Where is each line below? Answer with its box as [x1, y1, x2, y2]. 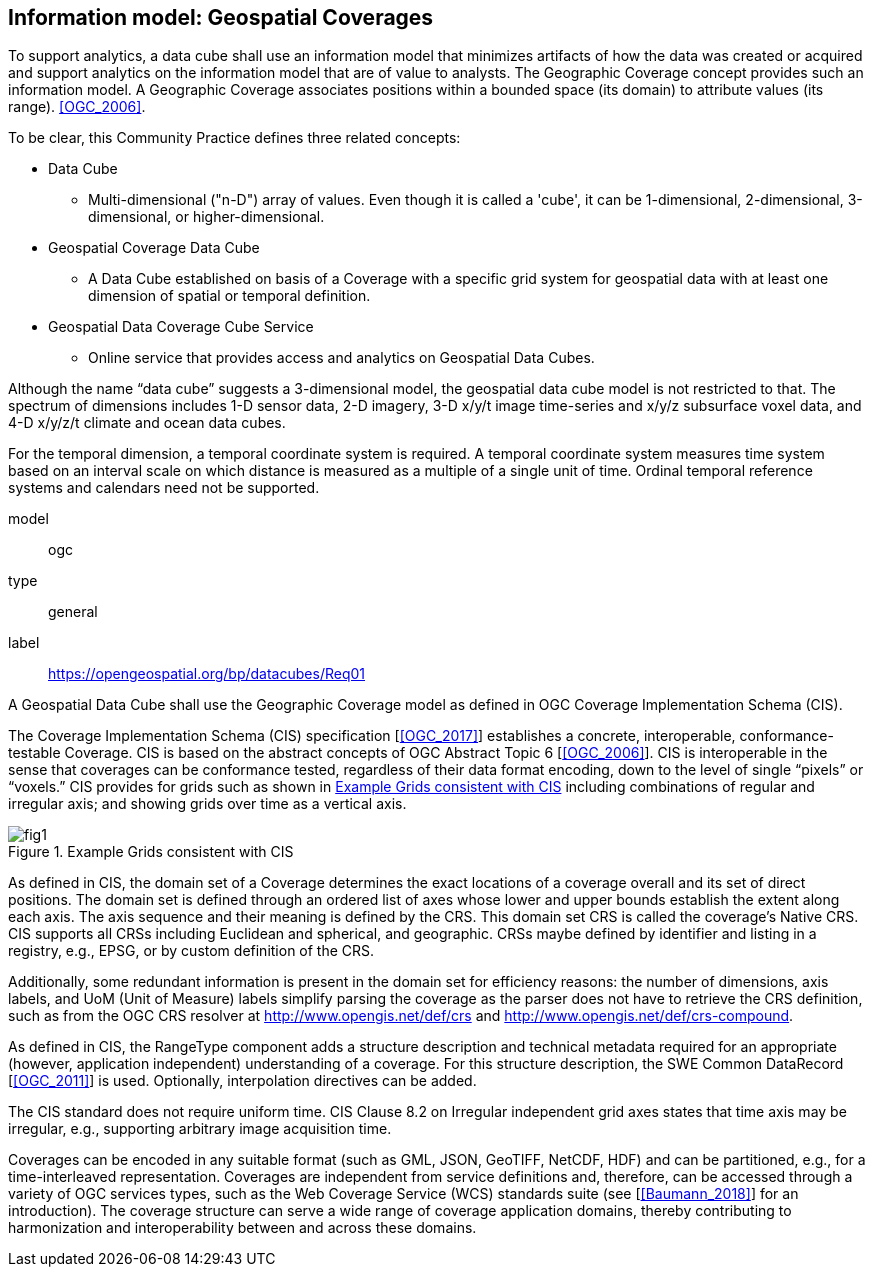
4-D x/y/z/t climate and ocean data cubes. [8, 414, 286, 432]
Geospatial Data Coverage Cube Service [48, 318, 314, 336]
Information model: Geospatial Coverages [8, 5, 434, 30]
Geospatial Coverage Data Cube [48, 239, 260, 257]
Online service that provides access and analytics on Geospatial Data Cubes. [88, 349, 595, 367]
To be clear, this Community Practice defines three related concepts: [8, 129, 461, 147]
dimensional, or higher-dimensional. [88, 208, 325, 226]
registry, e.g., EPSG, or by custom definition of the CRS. [8, 942, 375, 960]
